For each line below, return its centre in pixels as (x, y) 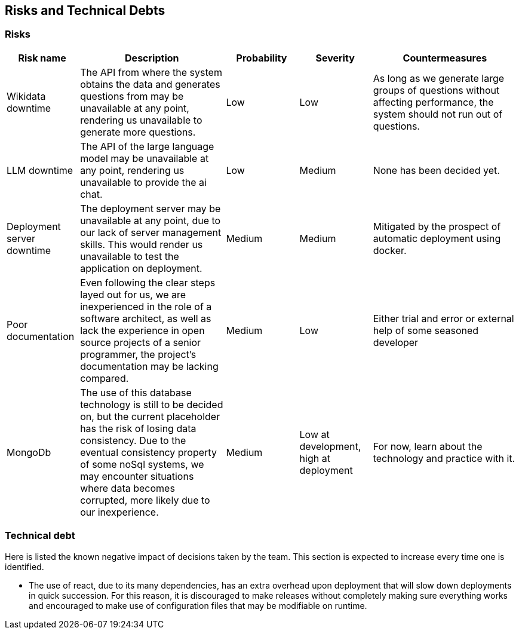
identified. (24, 566)
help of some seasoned (426, 330)
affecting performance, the (433, 102)
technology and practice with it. (444, 458)
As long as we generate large (439, 78)
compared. (105, 378)
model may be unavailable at (145, 158)
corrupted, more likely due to (145, 500)
